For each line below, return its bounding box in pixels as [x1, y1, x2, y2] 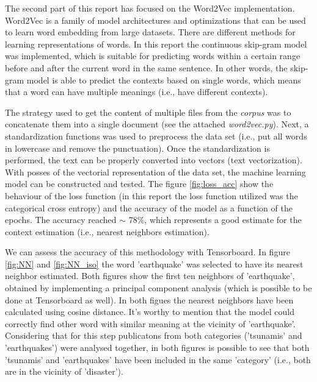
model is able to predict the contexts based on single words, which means [26, 73, 301, 86]
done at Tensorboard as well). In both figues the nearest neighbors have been [5, 293, 294, 306]
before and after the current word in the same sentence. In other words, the [5, 61, 288, 74]
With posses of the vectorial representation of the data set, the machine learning [5, 165, 306, 178]
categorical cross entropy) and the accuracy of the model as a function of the [5, 201, 293, 214]
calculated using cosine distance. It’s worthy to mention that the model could [5, 305, 294, 318]
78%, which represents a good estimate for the [128, 213, 302, 226]
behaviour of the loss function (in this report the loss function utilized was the [5, 189, 298, 202]
